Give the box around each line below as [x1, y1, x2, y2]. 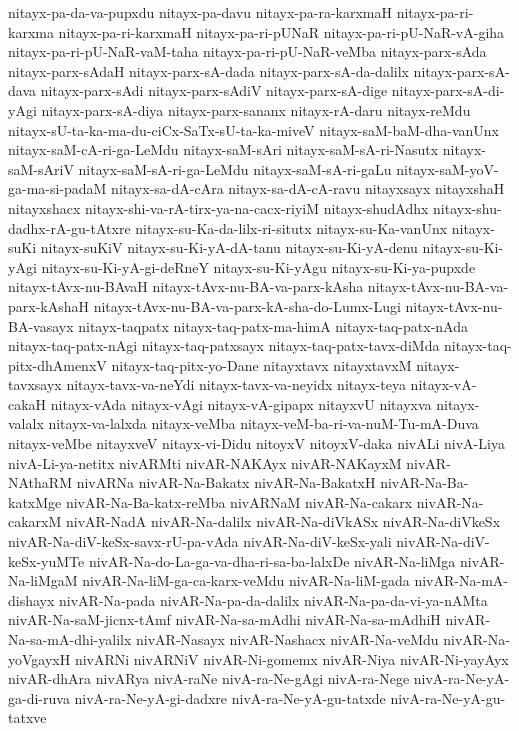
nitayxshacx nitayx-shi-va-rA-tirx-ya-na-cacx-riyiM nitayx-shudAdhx [8, 197, 429, 218]
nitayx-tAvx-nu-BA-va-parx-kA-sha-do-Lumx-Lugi [93, 295, 401, 316]
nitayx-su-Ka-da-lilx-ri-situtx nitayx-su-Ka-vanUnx [135, 217, 448, 238]
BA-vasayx [8, 315, 74, 336]
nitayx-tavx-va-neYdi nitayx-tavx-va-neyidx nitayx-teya [66, 374, 406, 395]
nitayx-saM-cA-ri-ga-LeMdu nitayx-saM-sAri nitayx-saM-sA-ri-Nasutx [8, 139, 439, 160]
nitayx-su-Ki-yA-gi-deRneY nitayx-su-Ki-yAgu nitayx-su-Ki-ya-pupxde [41, 256, 476, 277]
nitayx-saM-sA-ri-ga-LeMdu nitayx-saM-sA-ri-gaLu [78, 158, 392, 179]
